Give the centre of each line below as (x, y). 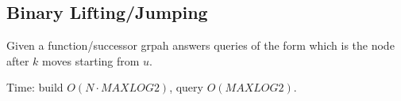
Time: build (35, 87)
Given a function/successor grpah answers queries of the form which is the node (200, 45)
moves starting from (91, 60)
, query (186, 87)
